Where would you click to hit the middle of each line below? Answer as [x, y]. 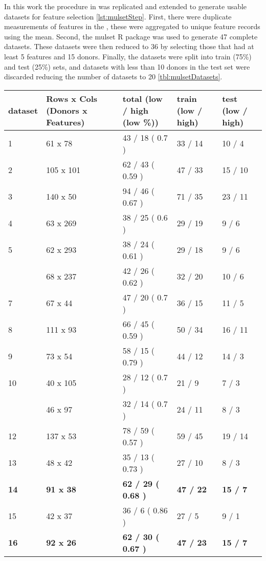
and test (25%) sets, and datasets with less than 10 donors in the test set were [127, 66]
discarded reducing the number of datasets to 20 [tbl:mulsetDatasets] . [113, 77]
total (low [142, 98]
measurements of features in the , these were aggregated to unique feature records [132, 26]
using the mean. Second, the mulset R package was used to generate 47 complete [131, 36]
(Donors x [67, 110]
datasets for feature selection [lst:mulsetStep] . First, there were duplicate [118, 16]
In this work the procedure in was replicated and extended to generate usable [126, 6]
